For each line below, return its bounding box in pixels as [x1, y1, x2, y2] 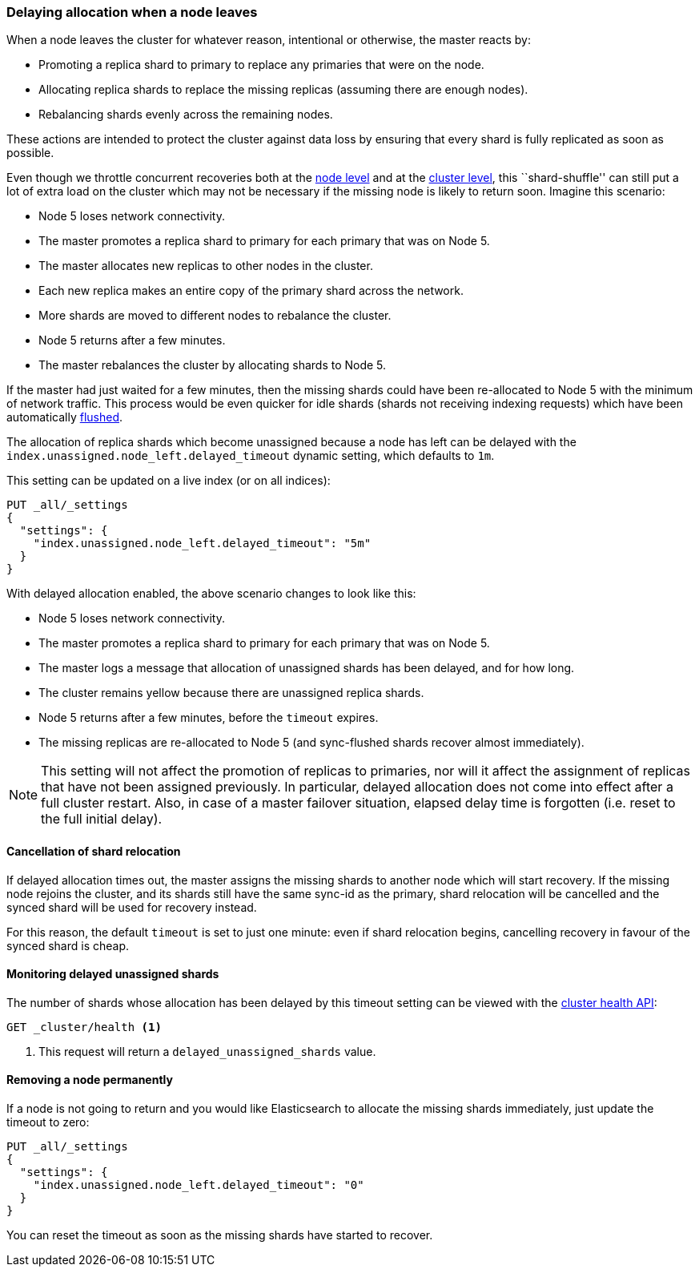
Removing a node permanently [6, 1073, 173, 1087]
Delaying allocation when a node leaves [6, 4, 258, 20]
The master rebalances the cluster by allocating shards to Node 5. [38, 358, 387, 373]
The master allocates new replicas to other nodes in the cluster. [38, 259, 373, 273]
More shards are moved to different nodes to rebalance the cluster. [38, 308, 392, 323]
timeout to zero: [6, 1115, 90, 1130]
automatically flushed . [6, 410, 123, 425]
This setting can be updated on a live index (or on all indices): [6, 473, 331, 488]
